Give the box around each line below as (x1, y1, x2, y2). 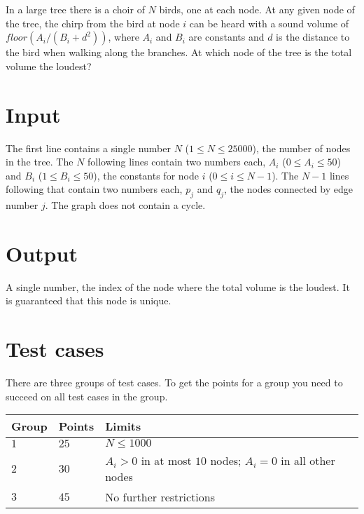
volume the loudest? (6, 58, 92, 73)
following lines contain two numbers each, (87, 154, 266, 169)
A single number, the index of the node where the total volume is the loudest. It (6, 279, 350, 294)
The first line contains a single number (6, 140, 171, 155)
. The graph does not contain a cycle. (45, 198, 206, 212)
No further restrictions (105, 489, 216, 506)
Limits (105, 418, 141, 435)
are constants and (188, 29, 265, 44)
